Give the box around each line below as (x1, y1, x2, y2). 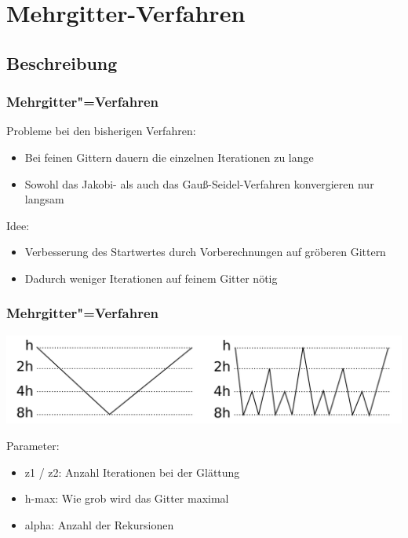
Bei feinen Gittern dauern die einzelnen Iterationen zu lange (24, 148, 314, 165)
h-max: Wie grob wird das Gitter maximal (24, 490, 229, 507)
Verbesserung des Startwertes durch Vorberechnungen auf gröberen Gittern (24, 243, 386, 260)
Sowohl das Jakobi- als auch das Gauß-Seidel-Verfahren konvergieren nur (24, 175, 374, 192)
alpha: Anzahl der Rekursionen (24, 516, 174, 533)
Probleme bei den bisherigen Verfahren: (6, 123, 196, 139)
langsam (24, 191, 64, 207)
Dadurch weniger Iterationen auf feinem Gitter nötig (24, 269, 278, 286)
